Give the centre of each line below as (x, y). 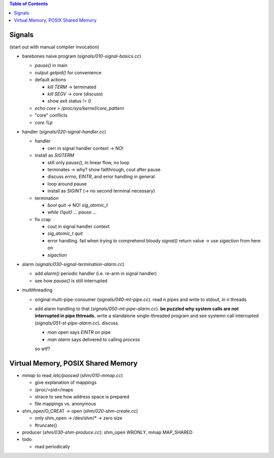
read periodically (53, 446)
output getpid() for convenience (68, 72)
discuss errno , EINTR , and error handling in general (101, 177)
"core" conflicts (51, 115)
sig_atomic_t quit (65, 233)
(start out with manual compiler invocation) (54, 47)
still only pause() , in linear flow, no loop (88, 162)
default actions (50, 80)
